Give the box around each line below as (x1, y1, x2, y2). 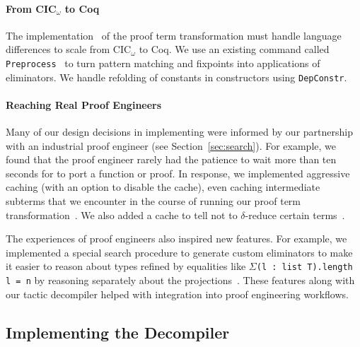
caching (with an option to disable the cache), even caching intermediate (6, 180, 320, 194)
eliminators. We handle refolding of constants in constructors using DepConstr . (6, 69, 347, 84)
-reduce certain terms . (245, 207, 345, 222)
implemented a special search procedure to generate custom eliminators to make (6, 245, 353, 259)
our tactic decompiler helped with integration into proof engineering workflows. (6, 286, 349, 301)
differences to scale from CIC (6, 42, 132, 57)
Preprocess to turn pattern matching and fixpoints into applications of (6, 55, 320, 70)
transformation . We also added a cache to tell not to (6, 207, 238, 222)
